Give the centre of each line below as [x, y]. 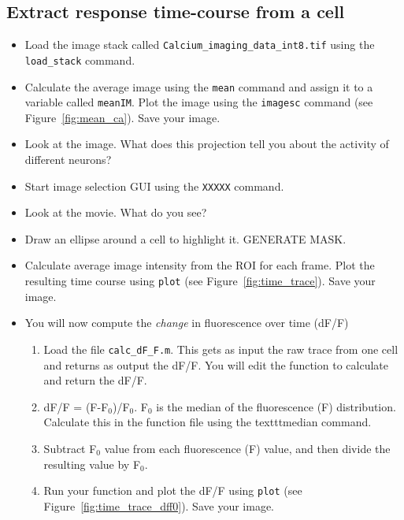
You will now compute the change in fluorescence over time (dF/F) [187, 323]
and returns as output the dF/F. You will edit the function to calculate [216, 364]
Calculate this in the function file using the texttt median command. [208, 422]
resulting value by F [92, 464]
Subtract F [70, 448]
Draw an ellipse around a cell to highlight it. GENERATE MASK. [185, 238]
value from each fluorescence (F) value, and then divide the [247, 448]
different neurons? [68, 160]
